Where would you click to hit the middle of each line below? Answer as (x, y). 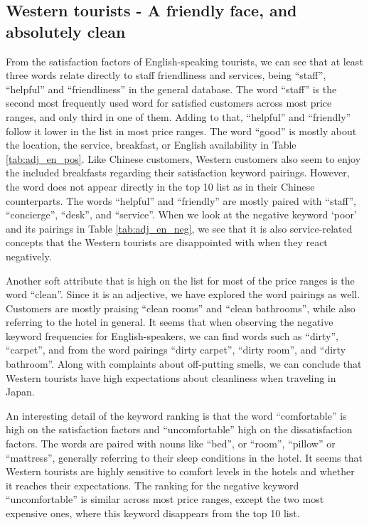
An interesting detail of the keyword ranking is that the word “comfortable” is (176, 415)
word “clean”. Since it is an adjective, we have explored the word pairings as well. (183, 294)
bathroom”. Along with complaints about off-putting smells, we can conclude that (184, 364)
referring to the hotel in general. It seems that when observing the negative (170, 322)
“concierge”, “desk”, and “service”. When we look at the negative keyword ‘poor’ (181, 214)
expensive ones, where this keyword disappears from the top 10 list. (153, 513)
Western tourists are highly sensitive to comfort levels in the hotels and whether (180, 471)
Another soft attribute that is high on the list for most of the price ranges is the (180, 280)
